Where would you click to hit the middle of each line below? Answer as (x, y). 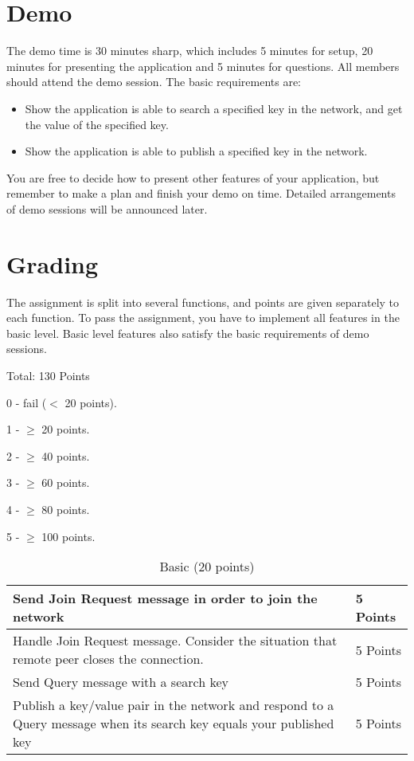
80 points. (66, 509)
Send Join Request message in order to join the (165, 598)
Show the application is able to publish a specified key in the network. (196, 151)
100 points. (68, 536)
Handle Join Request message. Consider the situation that (175, 641)
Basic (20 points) (207, 567)
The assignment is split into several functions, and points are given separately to (203, 302)
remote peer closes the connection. (108, 659)
